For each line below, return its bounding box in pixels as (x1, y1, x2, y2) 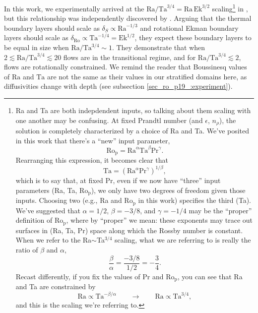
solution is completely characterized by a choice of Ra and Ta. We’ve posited (15, 125, 250, 136)
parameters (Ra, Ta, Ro (15, 185, 88, 195)
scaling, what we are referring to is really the (115, 235, 251, 245)
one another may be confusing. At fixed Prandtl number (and (15, 115, 203, 125)
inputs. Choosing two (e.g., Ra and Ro (15, 195, 133, 205)
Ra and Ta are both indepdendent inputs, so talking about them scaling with (15, 105, 251, 115)
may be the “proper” (189, 205, 252, 215)
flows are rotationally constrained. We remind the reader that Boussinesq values (4, 62, 247, 72)
